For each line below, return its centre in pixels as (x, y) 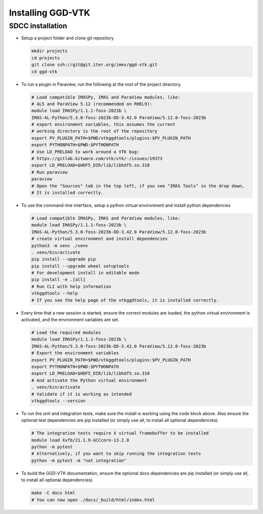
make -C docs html (53, 493)
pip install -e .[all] (58, 280)
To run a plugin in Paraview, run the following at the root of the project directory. (102, 84)
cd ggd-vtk (44, 71)
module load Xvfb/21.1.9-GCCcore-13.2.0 (80, 440)
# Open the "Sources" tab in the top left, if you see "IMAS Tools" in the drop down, (138, 186)
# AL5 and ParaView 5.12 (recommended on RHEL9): (92, 104)
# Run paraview (49, 172)
